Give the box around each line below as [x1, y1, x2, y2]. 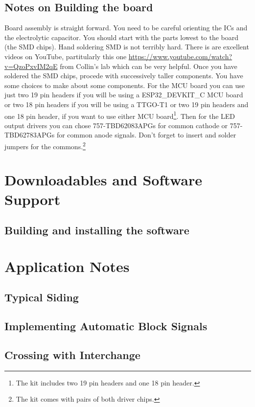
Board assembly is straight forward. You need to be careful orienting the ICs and [4, 23, 248, 33]
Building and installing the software [4, 223, 189, 238]
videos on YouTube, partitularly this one [4, 51, 127, 61]
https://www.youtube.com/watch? [128, 51, 232, 61]
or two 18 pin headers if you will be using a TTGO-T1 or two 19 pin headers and [4, 99, 249, 109]
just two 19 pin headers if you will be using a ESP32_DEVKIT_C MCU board [4, 90, 243, 100]
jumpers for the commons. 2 [4, 139, 86, 151]
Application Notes [4, 256, 130, 276]
